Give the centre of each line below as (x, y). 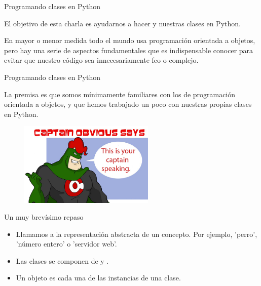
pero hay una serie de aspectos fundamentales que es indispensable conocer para (129, 50)
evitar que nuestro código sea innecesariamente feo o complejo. (101, 60)
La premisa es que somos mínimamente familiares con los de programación (120, 94)
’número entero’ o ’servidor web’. (66, 244)
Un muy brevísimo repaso (44, 217)
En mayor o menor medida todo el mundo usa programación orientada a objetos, (130, 40)
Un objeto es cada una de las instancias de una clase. (98, 278)
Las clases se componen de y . (62, 260)
